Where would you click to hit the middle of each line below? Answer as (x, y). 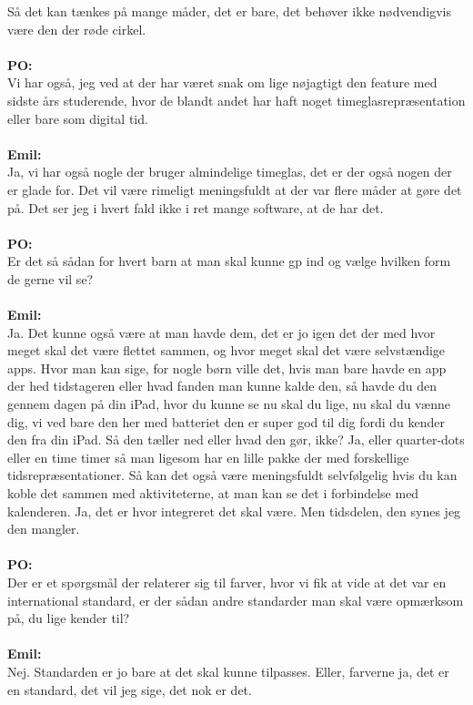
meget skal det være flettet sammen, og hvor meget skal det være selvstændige (226, 350)
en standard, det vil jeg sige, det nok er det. (130, 689)
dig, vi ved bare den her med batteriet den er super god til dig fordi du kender (226, 421)
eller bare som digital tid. (78, 118)
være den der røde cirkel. (77, 29)
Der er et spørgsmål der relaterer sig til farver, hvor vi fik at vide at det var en (227, 582)
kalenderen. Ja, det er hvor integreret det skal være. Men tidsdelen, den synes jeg (234, 511)
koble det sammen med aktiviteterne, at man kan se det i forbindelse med (213, 493)
